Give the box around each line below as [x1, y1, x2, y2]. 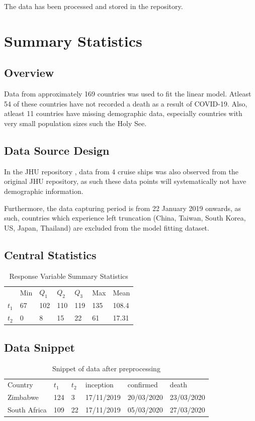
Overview [4, 65, 54, 80]
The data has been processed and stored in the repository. [4, 1, 183, 11]
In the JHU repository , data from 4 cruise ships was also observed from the [4, 166, 239, 176]
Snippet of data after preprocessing [52, 363, 160, 373]
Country [8, 379, 33, 390]
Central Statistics [4, 247, 97, 262]
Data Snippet [4, 339, 75, 355]
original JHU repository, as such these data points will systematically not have [4, 176, 246, 186]
